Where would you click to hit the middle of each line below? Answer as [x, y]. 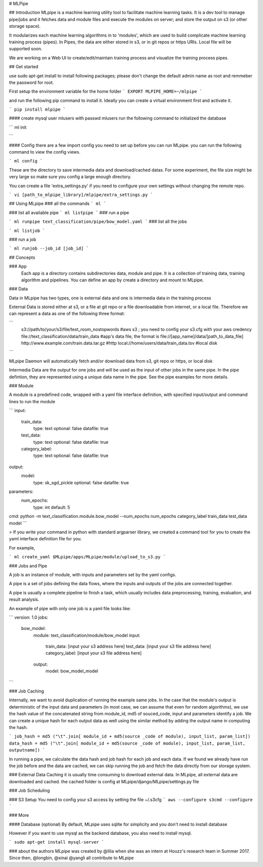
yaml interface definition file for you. [46, 539]
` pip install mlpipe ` [37, 109]
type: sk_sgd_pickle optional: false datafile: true [81, 482]
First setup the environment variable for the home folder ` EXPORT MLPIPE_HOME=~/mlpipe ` [105, 91]
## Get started [24, 67]
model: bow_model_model [72, 671]
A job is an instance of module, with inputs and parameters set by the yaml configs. [93, 574]
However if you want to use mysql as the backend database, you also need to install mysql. [100, 833]
